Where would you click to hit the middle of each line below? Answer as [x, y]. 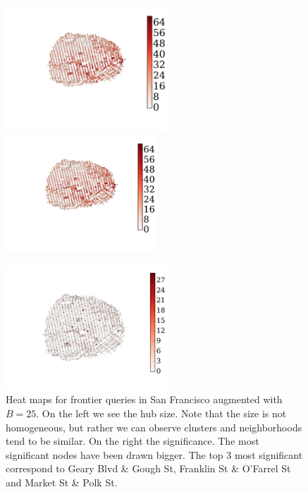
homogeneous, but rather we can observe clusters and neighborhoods [154, 427]
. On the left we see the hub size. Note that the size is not [161, 413]
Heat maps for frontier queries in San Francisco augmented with [144, 399]
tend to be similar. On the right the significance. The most [133, 441]
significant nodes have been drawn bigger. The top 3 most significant [154, 454]
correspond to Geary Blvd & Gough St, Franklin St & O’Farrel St [148, 468]
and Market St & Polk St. [62, 482]
